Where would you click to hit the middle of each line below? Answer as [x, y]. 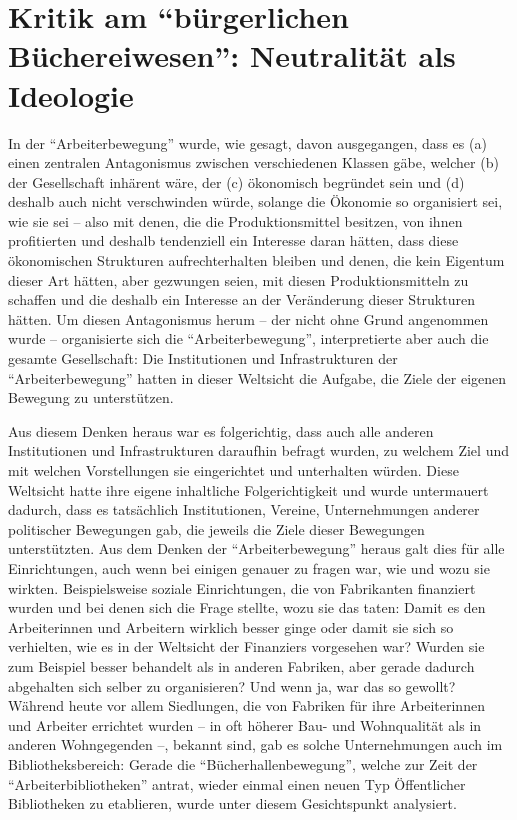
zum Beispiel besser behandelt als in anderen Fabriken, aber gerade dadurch [241, 665]
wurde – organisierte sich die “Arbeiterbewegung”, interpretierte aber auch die [248, 338]
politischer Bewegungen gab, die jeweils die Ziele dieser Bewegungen [216, 528]
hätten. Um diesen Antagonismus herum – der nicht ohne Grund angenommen [248, 318]
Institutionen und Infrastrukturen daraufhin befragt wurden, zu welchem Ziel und [258, 450]
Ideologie [71, 94]
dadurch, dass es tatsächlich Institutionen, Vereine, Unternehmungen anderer [244, 509]
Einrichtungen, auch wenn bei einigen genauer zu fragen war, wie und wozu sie [249, 567]
